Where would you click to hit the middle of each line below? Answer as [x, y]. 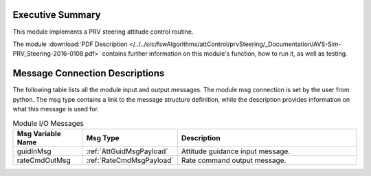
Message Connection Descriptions [89, 73]
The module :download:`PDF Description [70, 44]
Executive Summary [57, 15]
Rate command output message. [234, 160]
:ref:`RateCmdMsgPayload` [130, 160]
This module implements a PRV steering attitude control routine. [103, 32]
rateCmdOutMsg [44, 160]
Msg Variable [39, 133]
